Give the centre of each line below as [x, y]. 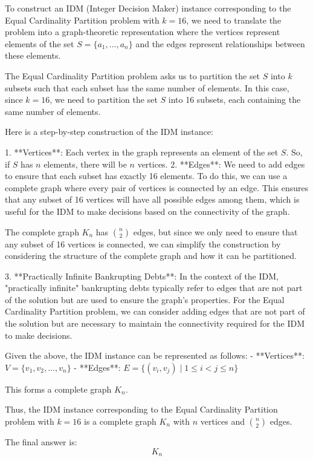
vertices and [222, 421]
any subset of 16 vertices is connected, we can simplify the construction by [143, 244]
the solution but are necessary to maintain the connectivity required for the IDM [155, 323]
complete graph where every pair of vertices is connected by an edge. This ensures [157, 187]
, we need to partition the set [104, 100]
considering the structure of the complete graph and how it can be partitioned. [151, 256]
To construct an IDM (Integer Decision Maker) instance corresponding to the [148, 8]
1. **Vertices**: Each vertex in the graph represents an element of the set [142, 152]
